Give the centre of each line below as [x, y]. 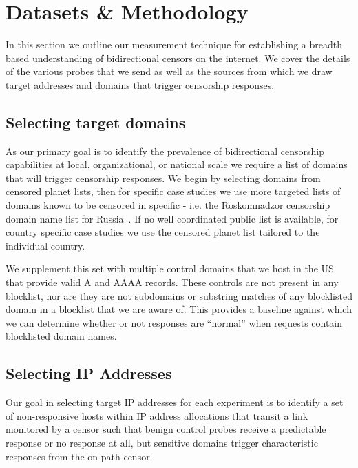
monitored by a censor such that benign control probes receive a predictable [166, 429]
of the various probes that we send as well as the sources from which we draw [169, 71]
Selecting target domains [96, 122]
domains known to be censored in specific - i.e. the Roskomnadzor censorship [168, 205]
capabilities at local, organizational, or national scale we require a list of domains [177, 164]
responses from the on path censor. [79, 456]
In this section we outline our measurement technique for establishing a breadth [174, 44]
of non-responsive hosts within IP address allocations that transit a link [157, 415]
